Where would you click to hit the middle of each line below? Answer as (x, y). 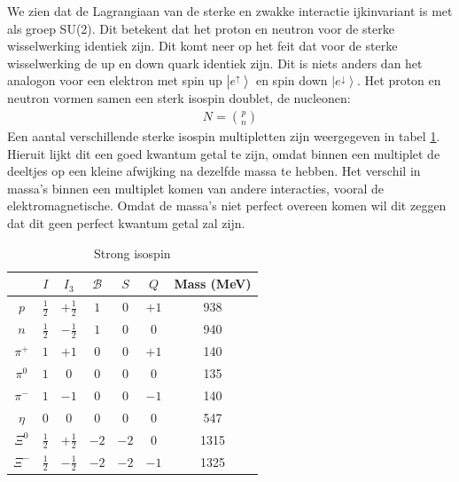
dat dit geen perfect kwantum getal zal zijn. (126, 222)
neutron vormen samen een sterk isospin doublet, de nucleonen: (179, 98)
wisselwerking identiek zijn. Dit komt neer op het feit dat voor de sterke (202, 46)
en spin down (292, 80)
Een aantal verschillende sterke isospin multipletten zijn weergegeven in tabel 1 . (224, 136)
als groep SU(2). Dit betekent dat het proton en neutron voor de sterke (201, 28)
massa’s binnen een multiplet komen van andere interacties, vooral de (196, 188)
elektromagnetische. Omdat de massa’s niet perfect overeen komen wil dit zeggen (227, 205)
